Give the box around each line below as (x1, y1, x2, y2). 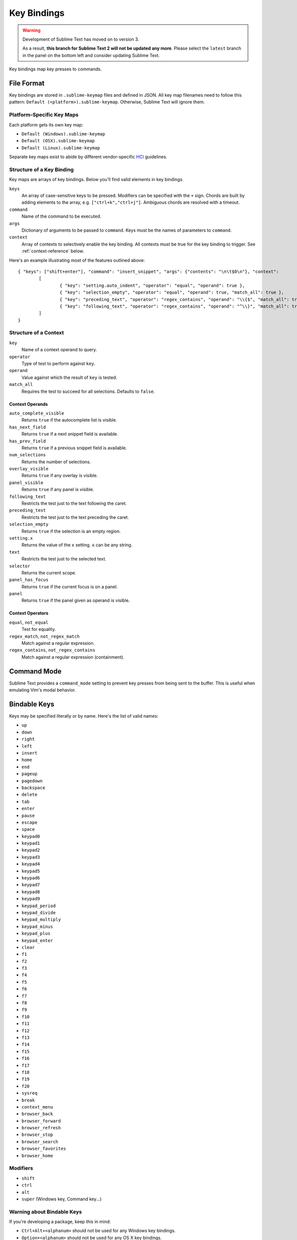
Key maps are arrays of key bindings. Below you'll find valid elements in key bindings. (9, 177, 184, 183)
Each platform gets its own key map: (9, 122, 84, 127)
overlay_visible (9, 466, 49, 472)
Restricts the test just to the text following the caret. (21, 500, 127, 506)
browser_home (21, 1153, 53, 1158)
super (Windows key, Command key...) (21, 1196, 102, 1202)
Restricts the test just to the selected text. (21, 556, 106, 562)
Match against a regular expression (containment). (21, 654, 125, 660)
